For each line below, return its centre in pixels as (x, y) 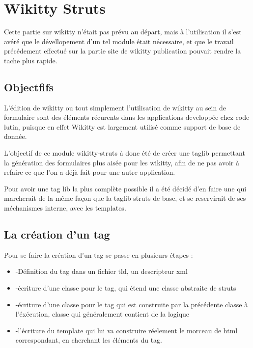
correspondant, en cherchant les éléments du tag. (89, 340)
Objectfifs (29, 87)
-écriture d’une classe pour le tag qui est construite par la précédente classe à (132, 304)
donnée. (15, 136)
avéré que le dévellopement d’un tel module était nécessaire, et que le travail (119, 41)
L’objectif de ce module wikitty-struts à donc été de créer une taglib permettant (125, 153)
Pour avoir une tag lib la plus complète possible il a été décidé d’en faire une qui (125, 188)
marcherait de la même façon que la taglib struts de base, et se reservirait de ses (125, 198)
